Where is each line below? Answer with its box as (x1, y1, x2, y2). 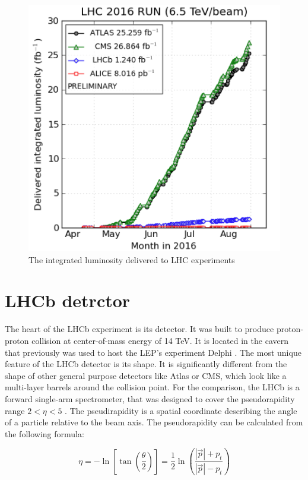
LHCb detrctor (5, 288, 131, 312)
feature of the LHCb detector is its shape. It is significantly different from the (5, 358, 287, 370)
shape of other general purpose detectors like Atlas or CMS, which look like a (5, 369, 287, 381)
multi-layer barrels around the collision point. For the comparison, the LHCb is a (5, 381, 300, 393)
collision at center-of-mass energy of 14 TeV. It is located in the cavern (31, 334, 288, 346)
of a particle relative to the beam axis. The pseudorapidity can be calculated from (5, 416, 303, 428)
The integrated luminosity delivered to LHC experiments (28, 253, 235, 266)
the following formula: (5, 427, 84, 440)
